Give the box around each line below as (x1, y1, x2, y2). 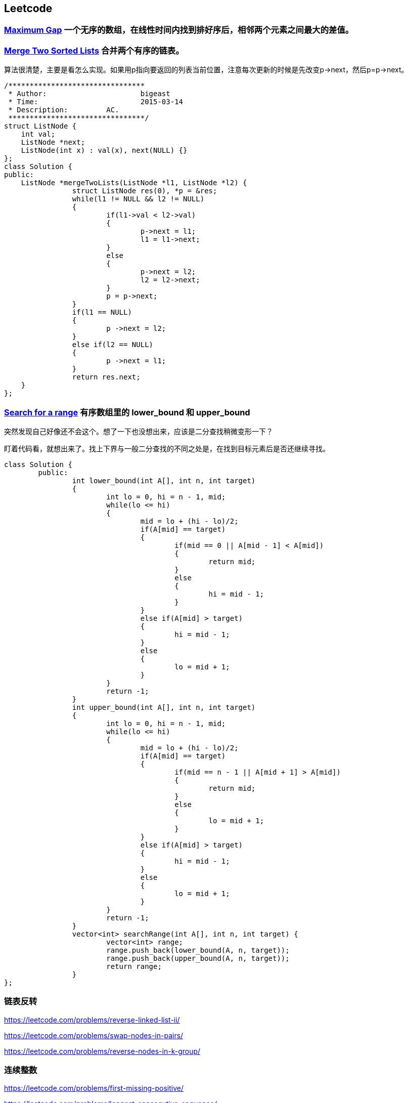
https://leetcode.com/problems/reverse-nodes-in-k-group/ (4, 1046, 201, 1055)
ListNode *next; (21, 138, 85, 147)
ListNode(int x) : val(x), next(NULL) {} (21, 146, 188, 155)
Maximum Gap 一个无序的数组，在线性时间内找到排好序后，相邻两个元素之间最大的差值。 (4, 25, 354, 35)
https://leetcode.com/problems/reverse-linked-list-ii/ (4, 1015, 180, 1024)
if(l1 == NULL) (72, 308, 132, 317)
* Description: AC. (8, 106, 119, 114)
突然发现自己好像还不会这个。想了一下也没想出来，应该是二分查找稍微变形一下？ (4, 427, 273, 436)
